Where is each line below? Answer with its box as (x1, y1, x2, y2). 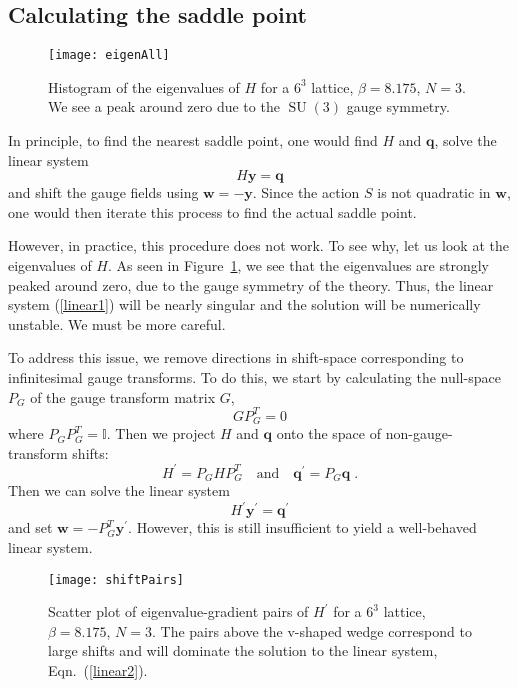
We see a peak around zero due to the (48, 96, 280, 117)
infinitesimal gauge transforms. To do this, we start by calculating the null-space (8, 366, 501, 387)
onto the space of (276, 423, 381, 444)
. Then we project (106, 423, 216, 444)
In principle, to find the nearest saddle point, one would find (8, 130, 378, 151)
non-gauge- (385, 423, 453, 444)
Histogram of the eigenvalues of (48, 76, 240, 97)
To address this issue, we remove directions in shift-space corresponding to (8, 347, 464, 368)
